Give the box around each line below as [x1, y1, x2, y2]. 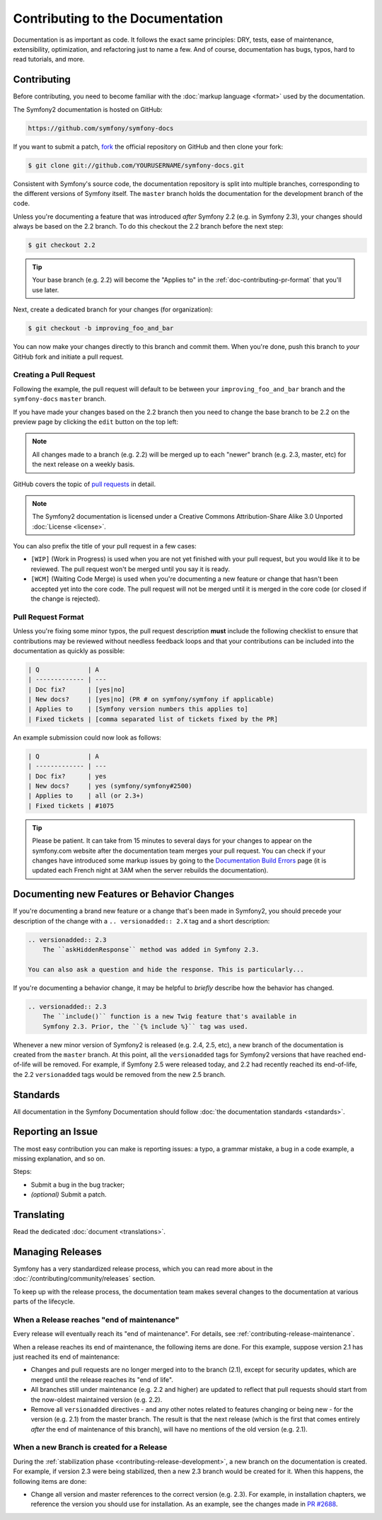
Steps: [13, 1168, 32, 1176]
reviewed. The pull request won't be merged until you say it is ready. [30, 565, 230, 573]
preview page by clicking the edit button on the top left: [13, 418, 178, 426]
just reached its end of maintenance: [13, 1352, 120, 1361]
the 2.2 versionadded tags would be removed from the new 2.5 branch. [13, 1070, 226, 1078]
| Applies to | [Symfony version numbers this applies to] [28, 705, 248, 713]
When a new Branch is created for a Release [13, 1442, 168, 1452]
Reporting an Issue [13, 1126, 98, 1138]
